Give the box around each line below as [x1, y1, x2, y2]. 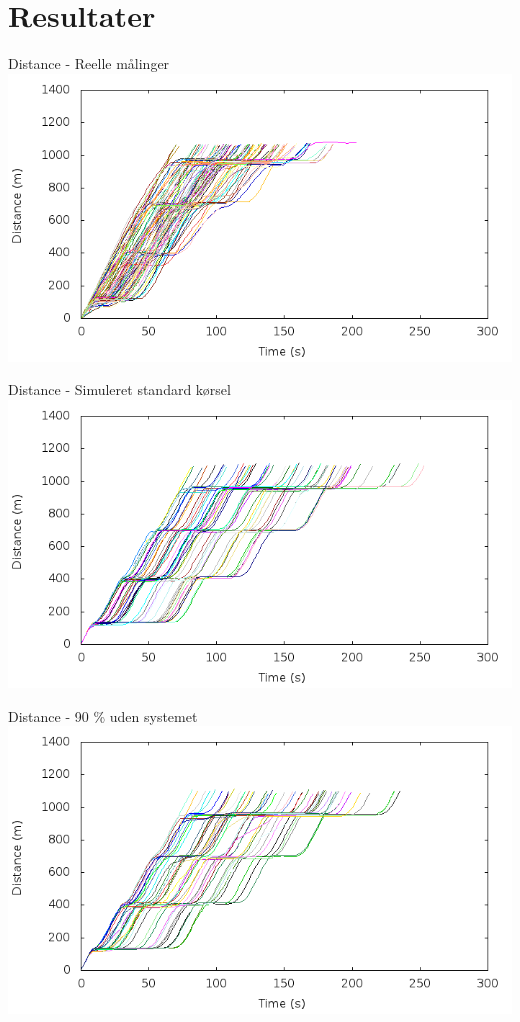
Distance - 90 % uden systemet [8, 705, 198, 726]
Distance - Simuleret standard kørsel [8, 379, 231, 400]
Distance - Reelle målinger [8, 53, 170, 74]
